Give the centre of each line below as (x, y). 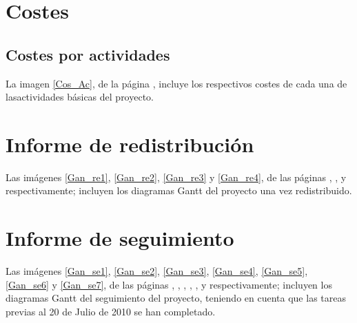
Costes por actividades (88, 54)
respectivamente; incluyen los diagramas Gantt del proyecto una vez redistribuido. (179, 190)
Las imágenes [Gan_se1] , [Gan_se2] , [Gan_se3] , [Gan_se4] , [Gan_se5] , (157, 271)
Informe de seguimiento (120, 238)
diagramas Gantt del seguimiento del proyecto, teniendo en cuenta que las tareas (176, 298)
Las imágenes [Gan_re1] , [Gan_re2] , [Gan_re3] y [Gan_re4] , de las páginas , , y (176, 177)
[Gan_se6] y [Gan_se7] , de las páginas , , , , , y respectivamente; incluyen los (169, 284)
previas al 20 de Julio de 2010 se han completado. (111, 311)
